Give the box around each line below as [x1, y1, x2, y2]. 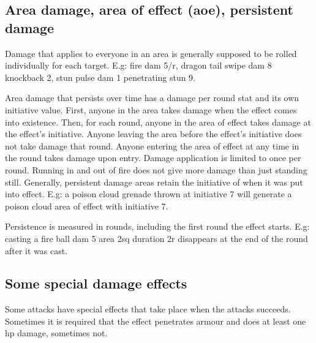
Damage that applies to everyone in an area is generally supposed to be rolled [5, 47, 297, 59]
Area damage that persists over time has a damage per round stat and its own [5, 91, 299, 104]
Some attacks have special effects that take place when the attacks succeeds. [5, 303, 291, 315]
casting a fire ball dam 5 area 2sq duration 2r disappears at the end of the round [5, 232, 308, 244]
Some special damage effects [5, 274, 187, 293]
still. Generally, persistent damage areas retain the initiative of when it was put [5, 175, 303, 188]
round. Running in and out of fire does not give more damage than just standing [5, 163, 307, 176]
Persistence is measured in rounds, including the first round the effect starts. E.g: [5, 220, 310, 233]
